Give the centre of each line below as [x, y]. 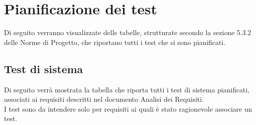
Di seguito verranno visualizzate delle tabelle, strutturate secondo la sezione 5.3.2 [128, 32]
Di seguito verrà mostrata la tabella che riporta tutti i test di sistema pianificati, [127, 89]
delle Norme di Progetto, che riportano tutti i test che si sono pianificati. [115, 42]
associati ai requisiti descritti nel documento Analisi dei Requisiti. [104, 99]
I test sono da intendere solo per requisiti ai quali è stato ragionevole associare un [128, 108]
